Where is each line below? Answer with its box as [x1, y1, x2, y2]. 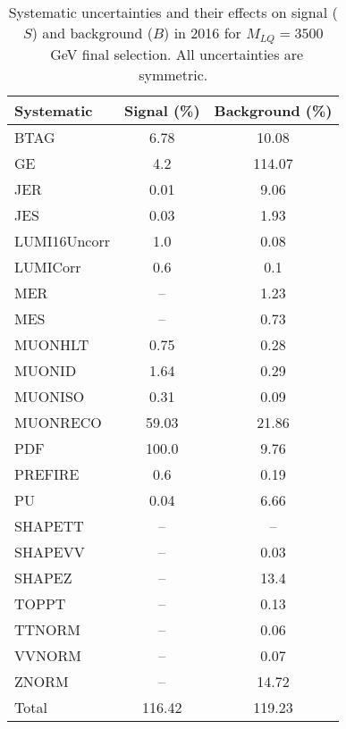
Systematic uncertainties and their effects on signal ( [8, 2, 338, 22]
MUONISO [14, 385, 85, 406]
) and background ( [31, 22, 153, 43]
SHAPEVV [14, 540, 85, 562]
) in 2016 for [164, 22, 241, 43]
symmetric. [139, 63, 208, 85]
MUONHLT [14, 333, 89, 355]
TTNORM [14, 618, 81, 640]
